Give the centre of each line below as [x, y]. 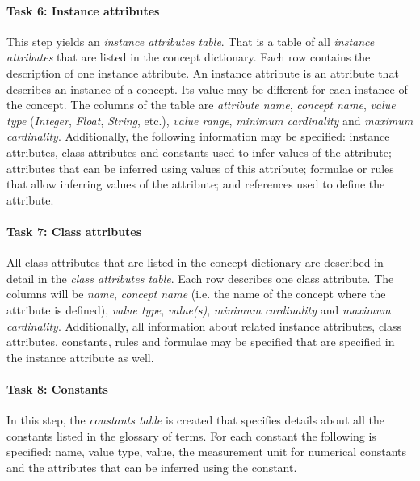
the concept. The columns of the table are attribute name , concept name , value [201, 105]
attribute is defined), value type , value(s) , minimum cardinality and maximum [199, 309]
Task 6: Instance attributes [83, 10]
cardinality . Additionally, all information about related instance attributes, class [204, 325]
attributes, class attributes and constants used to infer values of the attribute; [199, 152]
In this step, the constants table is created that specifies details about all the [195, 420]
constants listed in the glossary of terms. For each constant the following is [191, 435]
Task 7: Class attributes [74, 231]
